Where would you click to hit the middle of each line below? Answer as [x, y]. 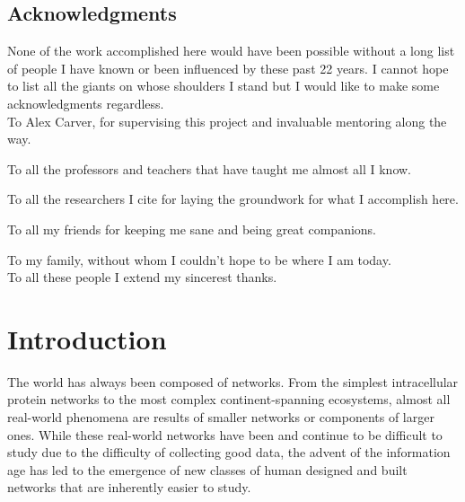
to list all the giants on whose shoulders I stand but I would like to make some [224, 86]
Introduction [87, 338]
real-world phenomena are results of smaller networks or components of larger [221, 417]
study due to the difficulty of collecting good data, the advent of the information [229, 452]
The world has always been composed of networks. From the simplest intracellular [233, 381]
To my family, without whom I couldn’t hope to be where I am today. [199, 259]
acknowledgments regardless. [86, 103]
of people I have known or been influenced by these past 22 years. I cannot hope [228, 68]
